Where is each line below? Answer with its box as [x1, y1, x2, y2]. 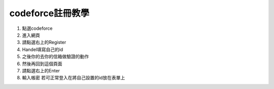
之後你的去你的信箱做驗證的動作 [22, 54, 89, 60]
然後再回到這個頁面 [22, 61, 62, 67]
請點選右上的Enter [22, 67, 60, 73]
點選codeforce [22, 25, 53, 31]
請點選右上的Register [22, 39, 66, 46]
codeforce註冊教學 [9, 8, 90, 19]
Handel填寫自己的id [22, 46, 63, 53]
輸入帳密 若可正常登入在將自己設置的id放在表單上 [22, 75, 125, 81]
